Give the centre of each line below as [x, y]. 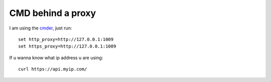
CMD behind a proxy [53, 13]
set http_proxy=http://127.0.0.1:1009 [66, 39]
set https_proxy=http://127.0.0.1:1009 [67, 46]
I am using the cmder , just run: [41, 28]
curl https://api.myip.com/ [53, 69]
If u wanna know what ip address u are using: [56, 57]
